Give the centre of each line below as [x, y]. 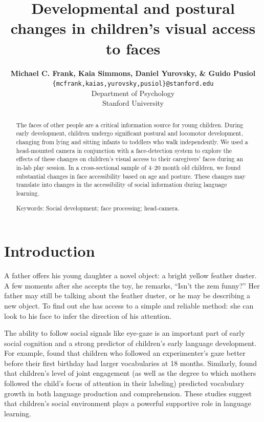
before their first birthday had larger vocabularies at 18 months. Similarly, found [131, 363]
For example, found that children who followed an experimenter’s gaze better [125, 353]
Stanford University [133, 103]
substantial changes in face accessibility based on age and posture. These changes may [131, 176]
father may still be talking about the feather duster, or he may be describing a [127, 295]
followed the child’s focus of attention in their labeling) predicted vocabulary [124, 383]
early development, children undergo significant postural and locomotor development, [130, 133]
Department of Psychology [133, 93]
